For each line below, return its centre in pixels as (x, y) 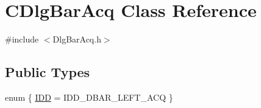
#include (22, 39)
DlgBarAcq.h (77, 39)
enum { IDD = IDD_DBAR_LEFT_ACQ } (89, 97)
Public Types (48, 72)
